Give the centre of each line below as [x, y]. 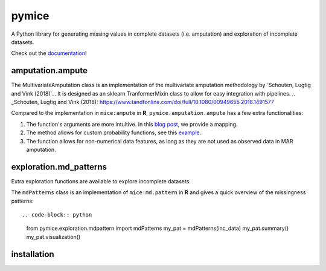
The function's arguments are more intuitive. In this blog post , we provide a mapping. [132, 124]
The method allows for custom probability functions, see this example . [114, 132]
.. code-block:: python [57, 215]
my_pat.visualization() [53, 237]
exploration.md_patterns [59, 167]
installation [33, 254]
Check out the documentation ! [49, 53]
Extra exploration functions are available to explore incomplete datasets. [101, 181]
